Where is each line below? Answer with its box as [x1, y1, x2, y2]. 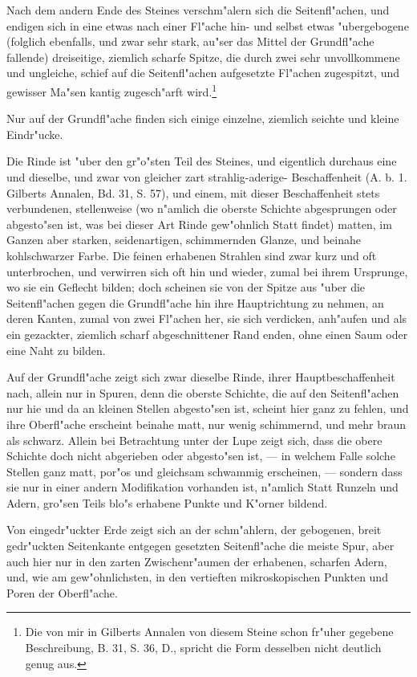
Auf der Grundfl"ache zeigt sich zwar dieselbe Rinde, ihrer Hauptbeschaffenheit [6, 369, 395, 385]
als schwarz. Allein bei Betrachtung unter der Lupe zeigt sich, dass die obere [6, 431, 383, 448]
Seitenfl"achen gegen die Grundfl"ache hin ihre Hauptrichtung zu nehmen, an [6, 294, 384, 311]
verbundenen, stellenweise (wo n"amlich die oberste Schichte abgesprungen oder [6, 200, 397, 217]
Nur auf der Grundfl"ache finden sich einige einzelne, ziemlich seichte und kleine [6, 110, 399, 127]
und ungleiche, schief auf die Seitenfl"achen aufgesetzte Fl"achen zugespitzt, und [6, 64, 400, 81]
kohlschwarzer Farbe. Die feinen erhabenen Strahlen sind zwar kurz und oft [6, 247, 377, 263]
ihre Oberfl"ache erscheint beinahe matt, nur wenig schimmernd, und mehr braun [6, 415, 407, 432]
